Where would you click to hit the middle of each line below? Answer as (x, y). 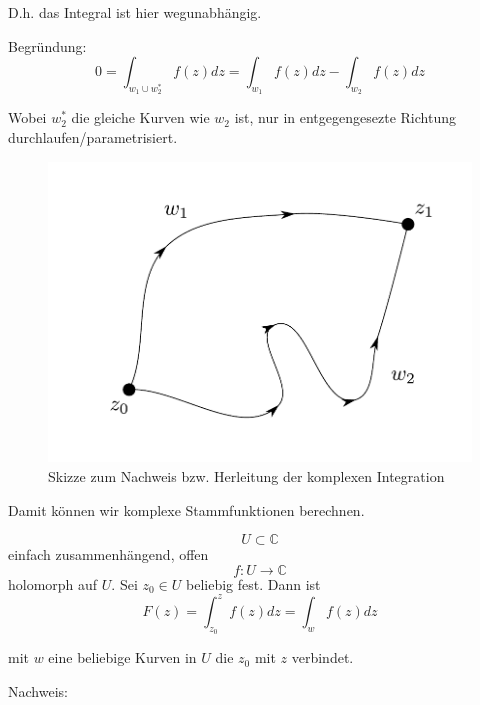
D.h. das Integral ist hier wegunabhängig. (135, 12)
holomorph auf (53, 583)
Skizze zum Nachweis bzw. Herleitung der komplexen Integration (246, 476)
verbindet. (322, 657)
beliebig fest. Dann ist (253, 583)
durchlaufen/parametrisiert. (93, 136)
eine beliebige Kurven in (122, 657)
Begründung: (47, 45)
